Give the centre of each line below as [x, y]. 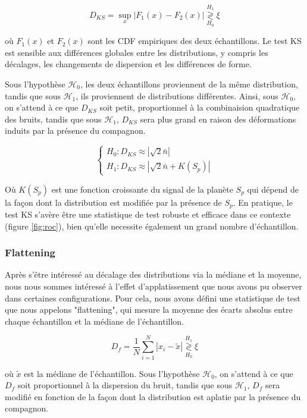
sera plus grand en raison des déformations [218, 119]
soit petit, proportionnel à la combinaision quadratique [200, 107]
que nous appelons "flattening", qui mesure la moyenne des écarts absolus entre [149, 309]
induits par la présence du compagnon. [75, 131]
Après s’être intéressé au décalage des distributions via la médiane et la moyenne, [153, 274]
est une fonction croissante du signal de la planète [142, 189]
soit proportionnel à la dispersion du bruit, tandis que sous [125, 385]
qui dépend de [273, 189]
